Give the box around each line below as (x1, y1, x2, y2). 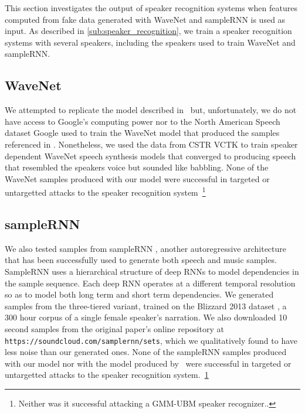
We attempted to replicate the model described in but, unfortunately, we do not (5, 104, 297, 116)
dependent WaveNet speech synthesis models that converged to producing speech (5, 149, 296, 162)
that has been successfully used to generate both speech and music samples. (5, 254, 277, 266)
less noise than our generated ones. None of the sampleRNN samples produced (5, 346, 287, 358)
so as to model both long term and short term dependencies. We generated (5, 288, 274, 301)
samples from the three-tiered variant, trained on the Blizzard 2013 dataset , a (5, 299, 287, 312)
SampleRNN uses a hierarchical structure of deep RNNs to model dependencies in (5, 265, 299, 277)
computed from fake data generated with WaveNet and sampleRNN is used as (5, 13, 286, 25)
